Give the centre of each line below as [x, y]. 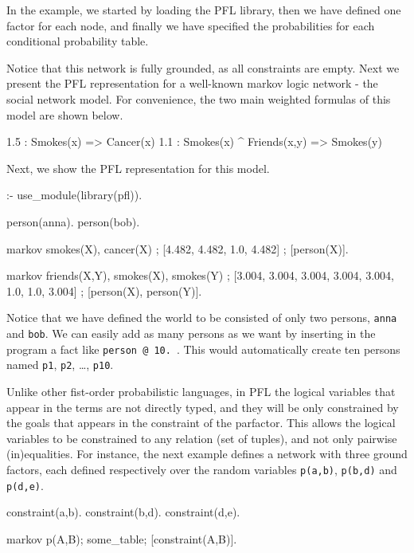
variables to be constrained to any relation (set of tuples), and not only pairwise [202, 438]
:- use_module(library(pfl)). [74, 195]
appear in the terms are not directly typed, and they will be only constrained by [203, 407]
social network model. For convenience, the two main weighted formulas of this [199, 98]
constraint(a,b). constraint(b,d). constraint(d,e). [123, 512]
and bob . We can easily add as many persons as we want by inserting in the [191, 333]
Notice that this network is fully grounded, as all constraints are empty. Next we [203, 67]
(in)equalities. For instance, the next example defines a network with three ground [207, 454]
